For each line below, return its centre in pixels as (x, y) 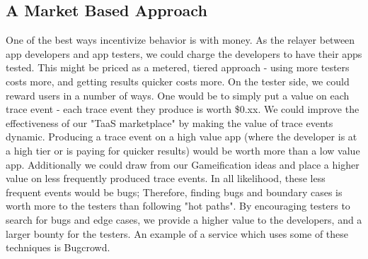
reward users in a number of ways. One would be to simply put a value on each (178, 95)
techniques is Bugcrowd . (58, 247)
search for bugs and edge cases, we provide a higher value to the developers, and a (184, 219)
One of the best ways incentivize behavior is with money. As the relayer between (180, 40)
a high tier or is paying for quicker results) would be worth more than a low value (183, 150)
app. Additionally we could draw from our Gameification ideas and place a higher (183, 164)
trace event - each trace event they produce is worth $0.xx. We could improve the (183, 109)
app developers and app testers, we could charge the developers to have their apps (184, 53)
